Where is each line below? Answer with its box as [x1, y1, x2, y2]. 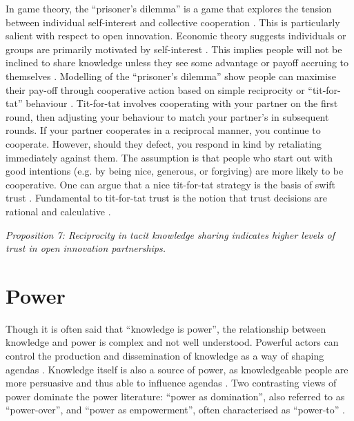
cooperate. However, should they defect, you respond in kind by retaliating [6, 136, 322, 150]
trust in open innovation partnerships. [6, 241, 166, 255]
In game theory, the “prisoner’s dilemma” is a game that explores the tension [6, 1, 332, 15]
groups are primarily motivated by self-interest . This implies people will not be [6, 41, 342, 56]
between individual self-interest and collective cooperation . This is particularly [6, 14, 340, 29]
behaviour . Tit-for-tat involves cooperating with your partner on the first [26, 96, 338, 110]
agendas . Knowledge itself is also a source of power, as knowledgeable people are [6, 362, 348, 376]
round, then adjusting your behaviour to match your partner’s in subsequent [6, 109, 329, 124]
